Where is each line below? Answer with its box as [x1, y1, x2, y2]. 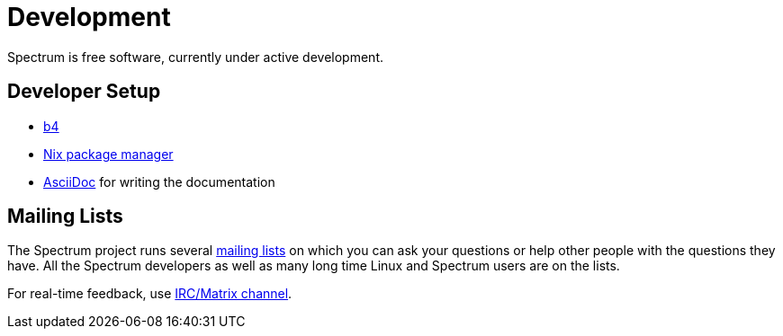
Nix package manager [43, 146, 174, 162]
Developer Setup [7, 80, 161, 103]
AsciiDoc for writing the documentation [43, 173, 275, 190]
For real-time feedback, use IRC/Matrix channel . [7, 286, 292, 302]
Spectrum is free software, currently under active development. [7, 49, 383, 65]
